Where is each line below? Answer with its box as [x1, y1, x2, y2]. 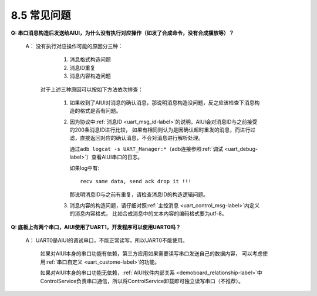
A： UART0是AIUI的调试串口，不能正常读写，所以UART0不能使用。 [25, 237, 188, 244]
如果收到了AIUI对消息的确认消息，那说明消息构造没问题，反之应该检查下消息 [69, 99, 255, 106]
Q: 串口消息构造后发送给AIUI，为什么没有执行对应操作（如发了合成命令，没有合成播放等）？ [11, 29, 234, 36]
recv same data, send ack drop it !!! [80, 178, 192, 185]
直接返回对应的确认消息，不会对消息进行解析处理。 [79, 134, 204, 142]
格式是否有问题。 [79, 107, 122, 115]
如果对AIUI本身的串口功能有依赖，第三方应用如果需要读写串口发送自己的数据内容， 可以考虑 [40, 250, 263, 257]
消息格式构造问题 [69, 56, 111, 63]
